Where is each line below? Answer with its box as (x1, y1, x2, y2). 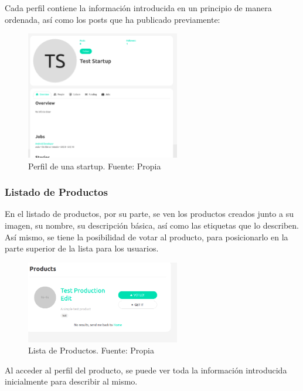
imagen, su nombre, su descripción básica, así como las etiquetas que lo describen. (5, 219, 299, 232)
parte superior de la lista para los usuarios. (5, 242, 159, 254)
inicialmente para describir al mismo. (5, 375, 138, 387)
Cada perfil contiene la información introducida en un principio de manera (5, 2, 272, 13)
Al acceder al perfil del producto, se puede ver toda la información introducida (5, 363, 287, 376)
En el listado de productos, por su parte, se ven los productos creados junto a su (5, 208, 294, 220)
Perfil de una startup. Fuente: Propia (28, 159, 161, 172)
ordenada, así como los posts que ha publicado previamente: (5, 13, 220, 25)
